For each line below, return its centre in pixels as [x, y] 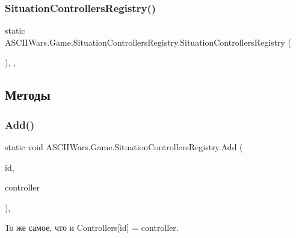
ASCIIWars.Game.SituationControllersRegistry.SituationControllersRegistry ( [148, 42]
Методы [28, 95]
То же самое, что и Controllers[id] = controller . [92, 227]
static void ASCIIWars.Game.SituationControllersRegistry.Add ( [124, 147]
